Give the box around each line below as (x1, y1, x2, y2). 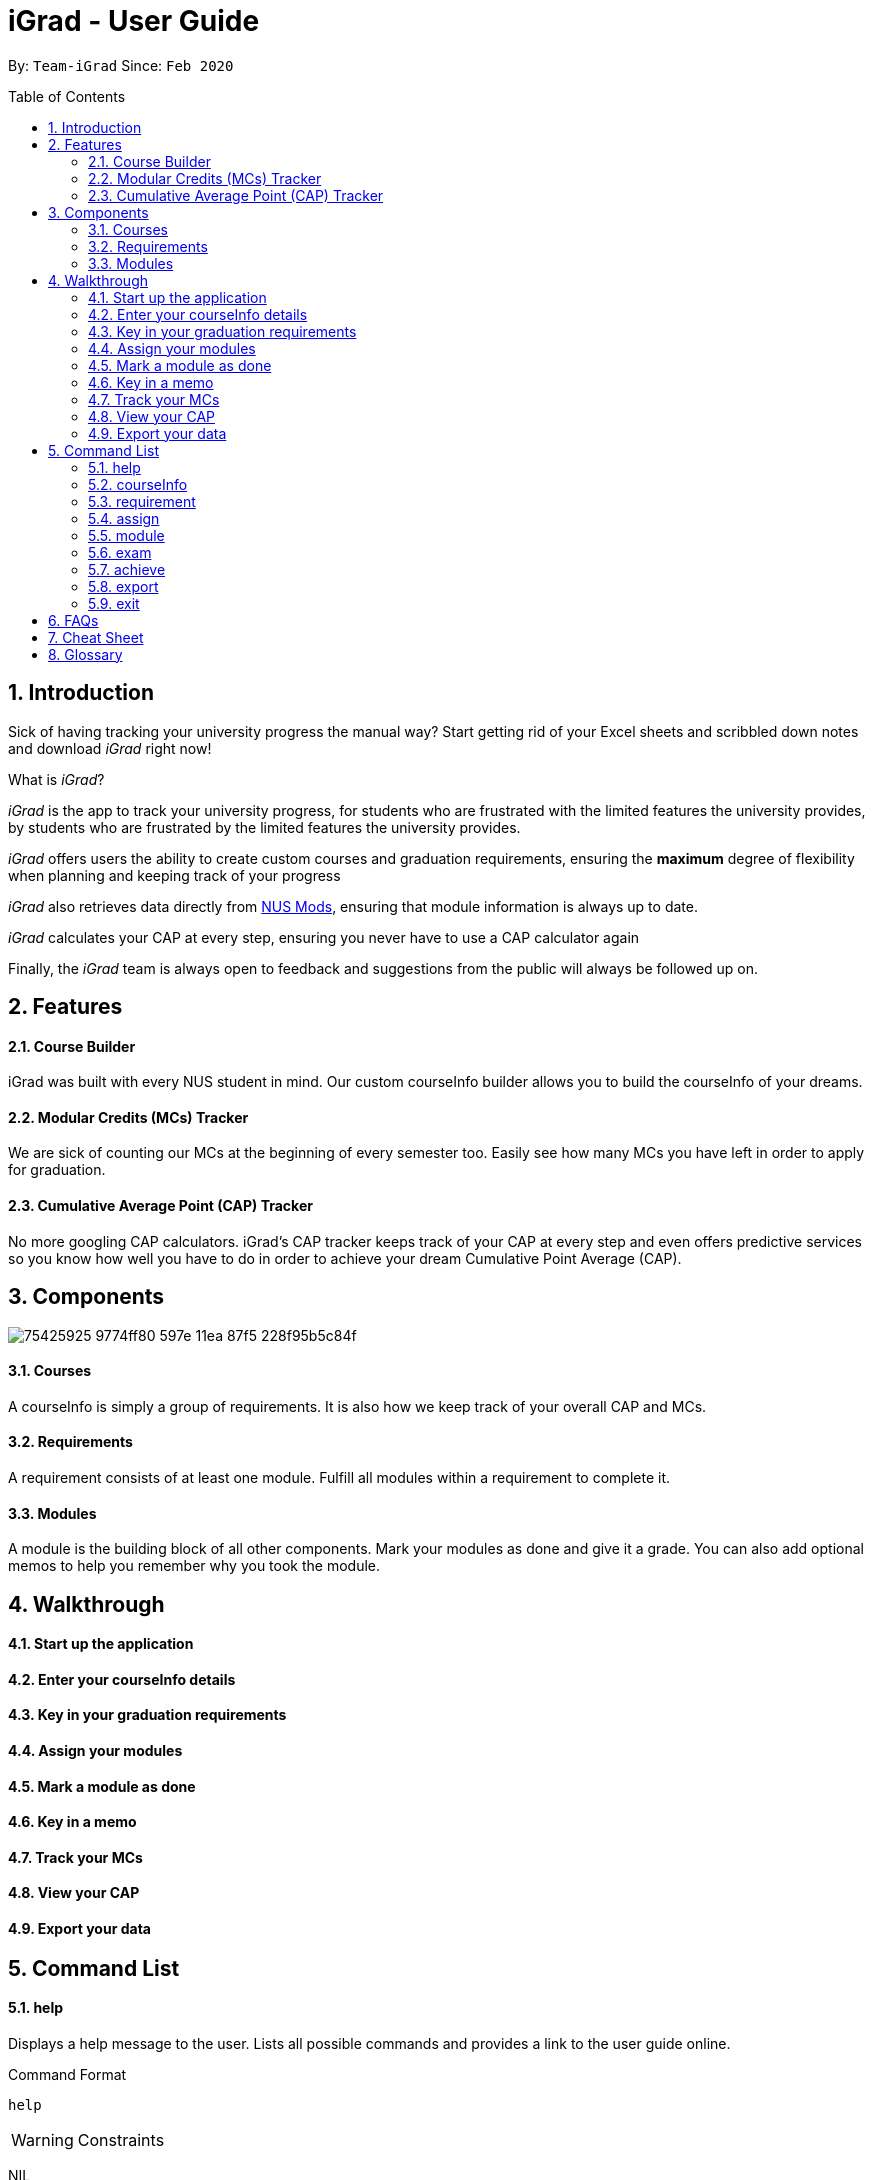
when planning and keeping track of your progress (8, 866, 341, 884)
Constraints (77, 2129, 165, 2150)
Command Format (8, 2065, 127, 2083)
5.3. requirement (88, 492, 196, 510)
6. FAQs (48, 611, 99, 629)
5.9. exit (88, 594, 140, 612)
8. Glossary (48, 645, 123, 663)
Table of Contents (8, 87, 126, 105)
